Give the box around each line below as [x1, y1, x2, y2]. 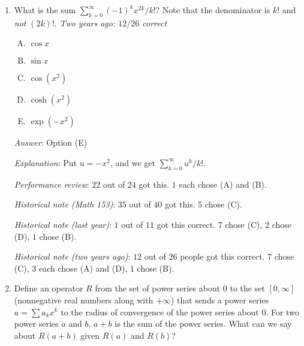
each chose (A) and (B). [179, 177, 267, 190]
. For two [266, 305, 299, 318]
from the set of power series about [95, 282, 221, 294]
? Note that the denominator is [155, 4, 270, 16]
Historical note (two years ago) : [14, 250, 131, 263]
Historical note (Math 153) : [14, 198, 116, 210]
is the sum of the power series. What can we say [115, 317, 292, 330]
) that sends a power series [170, 293, 269, 306]
